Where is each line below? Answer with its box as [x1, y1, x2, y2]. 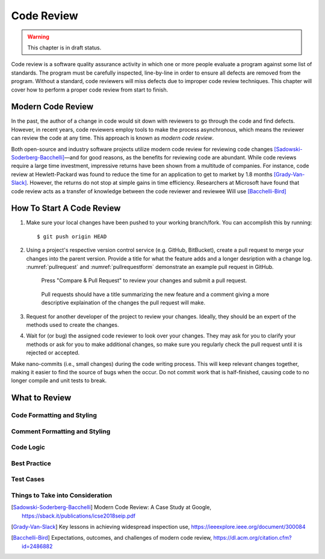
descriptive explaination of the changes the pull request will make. [41, 299, 206, 306]
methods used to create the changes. [26, 321, 119, 328]
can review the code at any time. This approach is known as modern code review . [11, 134, 214, 141]
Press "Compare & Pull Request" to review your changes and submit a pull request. [41, 277, 247, 284]
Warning [27, 33, 49, 40]
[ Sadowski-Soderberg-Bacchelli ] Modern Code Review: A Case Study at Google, [11, 504, 212, 511]
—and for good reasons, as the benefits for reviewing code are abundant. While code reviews [64, 153, 297, 161]
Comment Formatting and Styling [11, 427, 111, 436]
